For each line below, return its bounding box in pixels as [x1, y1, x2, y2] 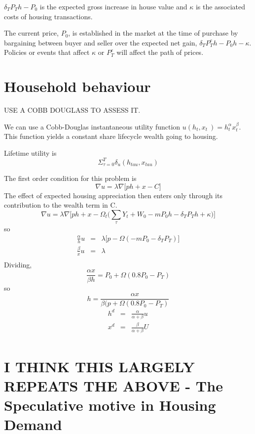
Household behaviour [4, 76, 151, 96]
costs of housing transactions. [4, 11, 93, 21]
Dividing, [4, 259, 32, 269]
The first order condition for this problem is [4, 173, 137, 183]
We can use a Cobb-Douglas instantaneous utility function [4, 121, 181, 131]
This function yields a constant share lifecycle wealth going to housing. [4, 131, 218, 141]
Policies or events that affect [4, 47, 90, 57]
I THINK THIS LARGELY [4, 356, 195, 376]
